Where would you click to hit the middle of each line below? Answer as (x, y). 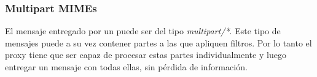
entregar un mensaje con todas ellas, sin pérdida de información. (126, 67)
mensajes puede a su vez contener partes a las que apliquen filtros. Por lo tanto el (158, 42)
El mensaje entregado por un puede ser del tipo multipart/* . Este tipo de (143, 31)
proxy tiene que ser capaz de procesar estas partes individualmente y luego (146, 55)
